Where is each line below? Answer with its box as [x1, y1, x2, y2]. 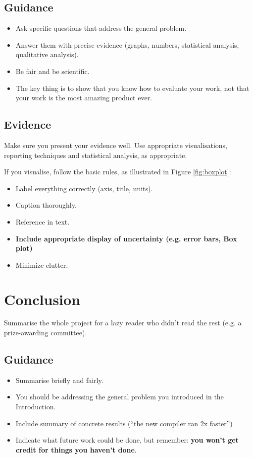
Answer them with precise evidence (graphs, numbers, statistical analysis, [15, 39, 239, 50]
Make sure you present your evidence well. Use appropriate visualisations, [4, 140, 227, 150]
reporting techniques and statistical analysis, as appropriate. [4, 150, 187, 160]
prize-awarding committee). [4, 327, 87, 338]
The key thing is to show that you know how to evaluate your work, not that [15, 82, 250, 93]
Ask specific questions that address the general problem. [15, 23, 187, 33]
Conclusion [4, 289, 81, 309]
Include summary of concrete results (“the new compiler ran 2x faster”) [15, 418, 233, 428]
